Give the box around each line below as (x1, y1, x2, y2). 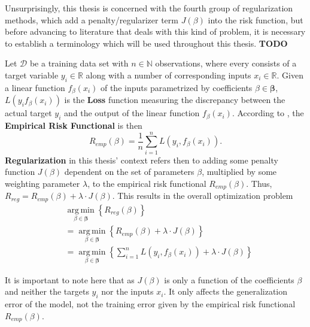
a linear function (5, 81, 65, 93)
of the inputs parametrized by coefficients (100, 81, 253, 93)
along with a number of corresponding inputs (86, 68, 251, 81)
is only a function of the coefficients (164, 273, 294, 286)
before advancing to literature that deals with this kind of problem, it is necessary (5, 25, 306, 38)
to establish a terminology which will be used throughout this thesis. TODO (5, 37, 288, 49)
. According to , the (232, 107, 304, 119)
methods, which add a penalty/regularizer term (5, 13, 178, 26)
